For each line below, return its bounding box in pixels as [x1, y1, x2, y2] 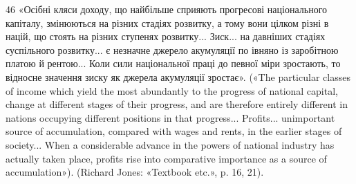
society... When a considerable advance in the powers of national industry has [6, 137, 335, 151]
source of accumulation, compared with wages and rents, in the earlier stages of [6, 124, 342, 138]
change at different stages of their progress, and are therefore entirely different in [6, 97, 348, 111]
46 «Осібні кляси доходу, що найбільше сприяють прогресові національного [6, 2, 328, 16]
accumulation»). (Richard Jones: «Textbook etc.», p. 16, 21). [6, 165, 264, 179]
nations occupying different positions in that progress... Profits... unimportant [6, 110, 335, 125]
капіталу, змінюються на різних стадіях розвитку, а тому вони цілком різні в [6, 15, 329, 30]
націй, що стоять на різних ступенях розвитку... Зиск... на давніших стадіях [6, 29, 326, 44]
